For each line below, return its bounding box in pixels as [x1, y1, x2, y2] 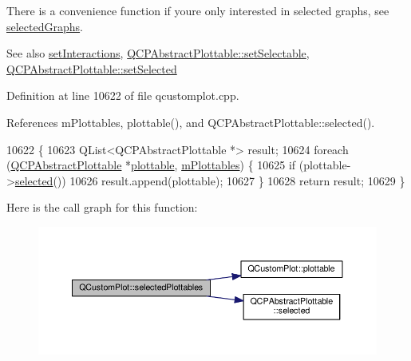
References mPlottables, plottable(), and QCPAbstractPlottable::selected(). [6, 113, 375, 130]
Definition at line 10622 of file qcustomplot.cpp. [6, 87, 239, 104]
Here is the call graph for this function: [6, 199, 198, 216]
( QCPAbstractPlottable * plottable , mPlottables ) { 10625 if [6, 157, 296, 173]
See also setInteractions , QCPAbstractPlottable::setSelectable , [6, 45, 310, 61]
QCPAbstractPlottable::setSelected [6, 60, 177, 77]
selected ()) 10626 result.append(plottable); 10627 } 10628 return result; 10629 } [14, 172, 405, 188]
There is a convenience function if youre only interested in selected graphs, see [6, 2, 389, 18]
